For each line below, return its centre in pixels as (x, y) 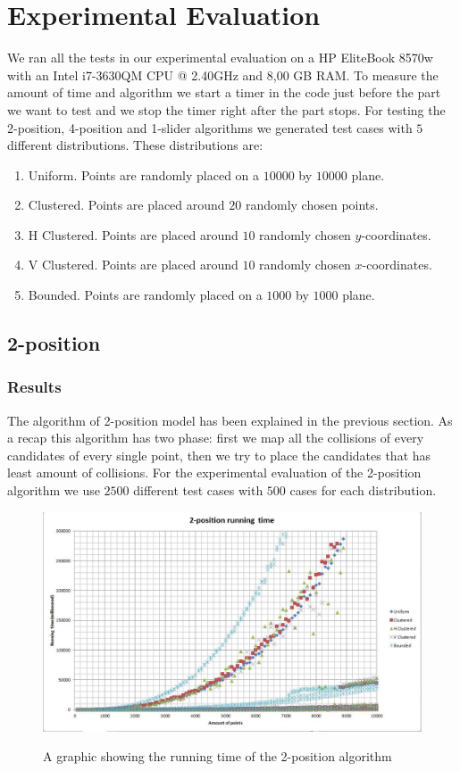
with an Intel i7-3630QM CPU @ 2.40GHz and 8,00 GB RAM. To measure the (223, 75)
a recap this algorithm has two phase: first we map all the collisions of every (216, 438)
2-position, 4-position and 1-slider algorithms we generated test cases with (210, 127)
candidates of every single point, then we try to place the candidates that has (219, 455)
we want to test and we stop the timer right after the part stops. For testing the (226, 109)
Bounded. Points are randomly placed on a (145, 295)
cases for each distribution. (363, 490)
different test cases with (198, 490)
